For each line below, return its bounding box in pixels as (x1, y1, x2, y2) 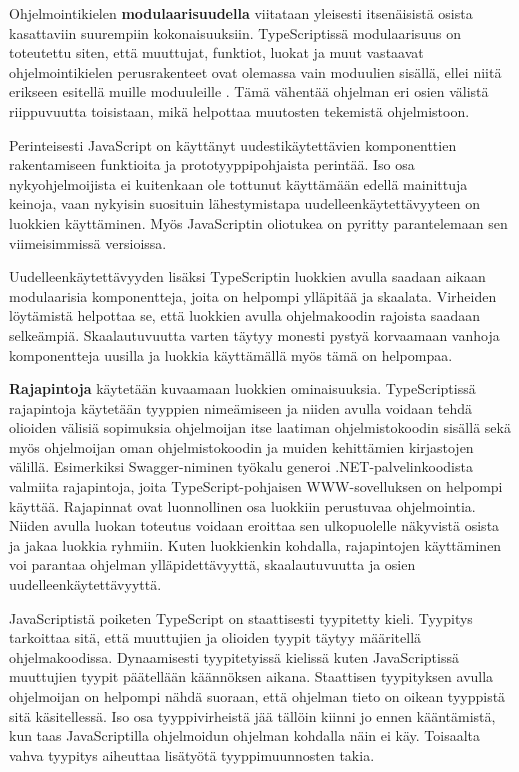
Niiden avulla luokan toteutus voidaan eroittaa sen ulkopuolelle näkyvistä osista (9, 515, 500, 536)
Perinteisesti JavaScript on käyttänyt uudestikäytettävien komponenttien (9, 134, 457, 155)
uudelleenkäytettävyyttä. (9, 574, 162, 595)
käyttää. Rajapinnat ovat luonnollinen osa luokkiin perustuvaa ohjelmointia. (9, 495, 476, 516)
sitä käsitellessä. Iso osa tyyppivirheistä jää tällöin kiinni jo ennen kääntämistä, (9, 705, 496, 726)
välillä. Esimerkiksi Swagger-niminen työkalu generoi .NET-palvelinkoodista (9, 456, 473, 477)
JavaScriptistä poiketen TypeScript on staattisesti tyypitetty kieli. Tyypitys (9, 607, 473, 628)
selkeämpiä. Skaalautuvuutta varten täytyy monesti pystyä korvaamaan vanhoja (9, 324, 500, 345)
